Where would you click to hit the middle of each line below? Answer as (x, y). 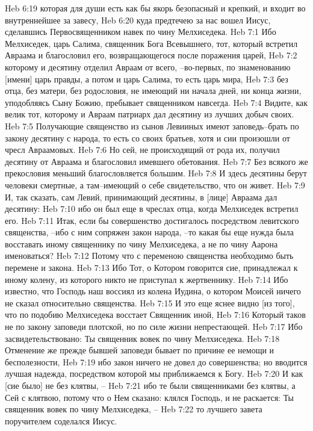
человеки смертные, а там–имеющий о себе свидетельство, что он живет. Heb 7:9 (155, 184)
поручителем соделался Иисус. (61, 420)
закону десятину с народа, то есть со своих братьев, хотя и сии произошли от (147, 138)
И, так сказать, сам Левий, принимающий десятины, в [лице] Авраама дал (141, 197)
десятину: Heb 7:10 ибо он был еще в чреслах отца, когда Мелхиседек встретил (152, 209)
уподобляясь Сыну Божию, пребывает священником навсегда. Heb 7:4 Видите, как (156, 102)
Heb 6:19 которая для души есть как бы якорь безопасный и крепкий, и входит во (155, 8)
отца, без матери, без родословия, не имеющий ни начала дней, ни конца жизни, (153, 91)
